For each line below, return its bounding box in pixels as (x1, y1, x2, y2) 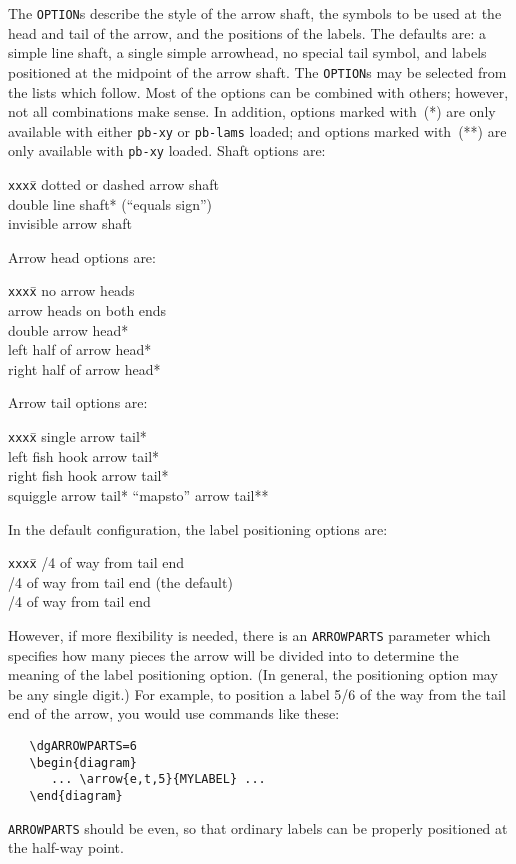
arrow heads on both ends (8, 300, 167, 321)
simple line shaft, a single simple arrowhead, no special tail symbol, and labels (8, 42, 487, 63)
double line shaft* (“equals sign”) (8, 193, 213, 214)
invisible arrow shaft (8, 213, 132, 234)
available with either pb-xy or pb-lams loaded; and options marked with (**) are (8, 120, 507, 141)
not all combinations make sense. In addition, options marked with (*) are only (8, 101, 496, 122)
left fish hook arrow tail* (8, 445, 160, 466)
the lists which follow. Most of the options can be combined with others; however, (8, 81, 509, 102)
